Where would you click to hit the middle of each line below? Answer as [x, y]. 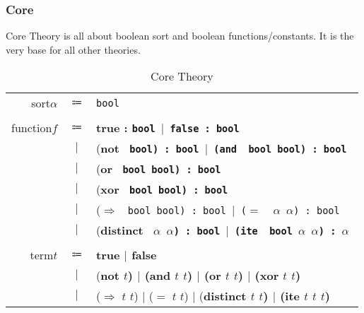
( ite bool [264, 231]
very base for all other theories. [73, 49]
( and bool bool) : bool [280, 149]
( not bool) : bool [148, 148]
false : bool [205, 129]
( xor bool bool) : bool [162, 189]
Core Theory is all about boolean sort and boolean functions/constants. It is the [180, 36]
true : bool [126, 128]
